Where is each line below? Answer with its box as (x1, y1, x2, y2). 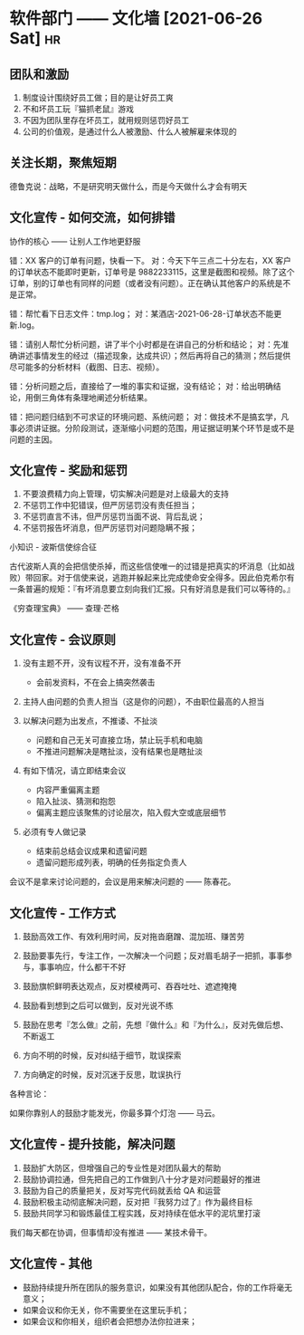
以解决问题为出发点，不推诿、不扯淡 (22, 716, 158, 726)
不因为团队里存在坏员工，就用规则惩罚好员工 (22, 115, 190, 125)
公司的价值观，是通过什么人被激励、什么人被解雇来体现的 (22, 126, 237, 137)
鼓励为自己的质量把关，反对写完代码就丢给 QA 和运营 (22, 1185, 222, 1196)
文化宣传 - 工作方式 (9, 905, 116, 920)
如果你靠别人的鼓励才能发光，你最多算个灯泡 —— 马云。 (9, 1108, 220, 1119)
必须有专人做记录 (22, 826, 87, 838)
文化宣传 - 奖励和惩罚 (9, 463, 128, 478)
